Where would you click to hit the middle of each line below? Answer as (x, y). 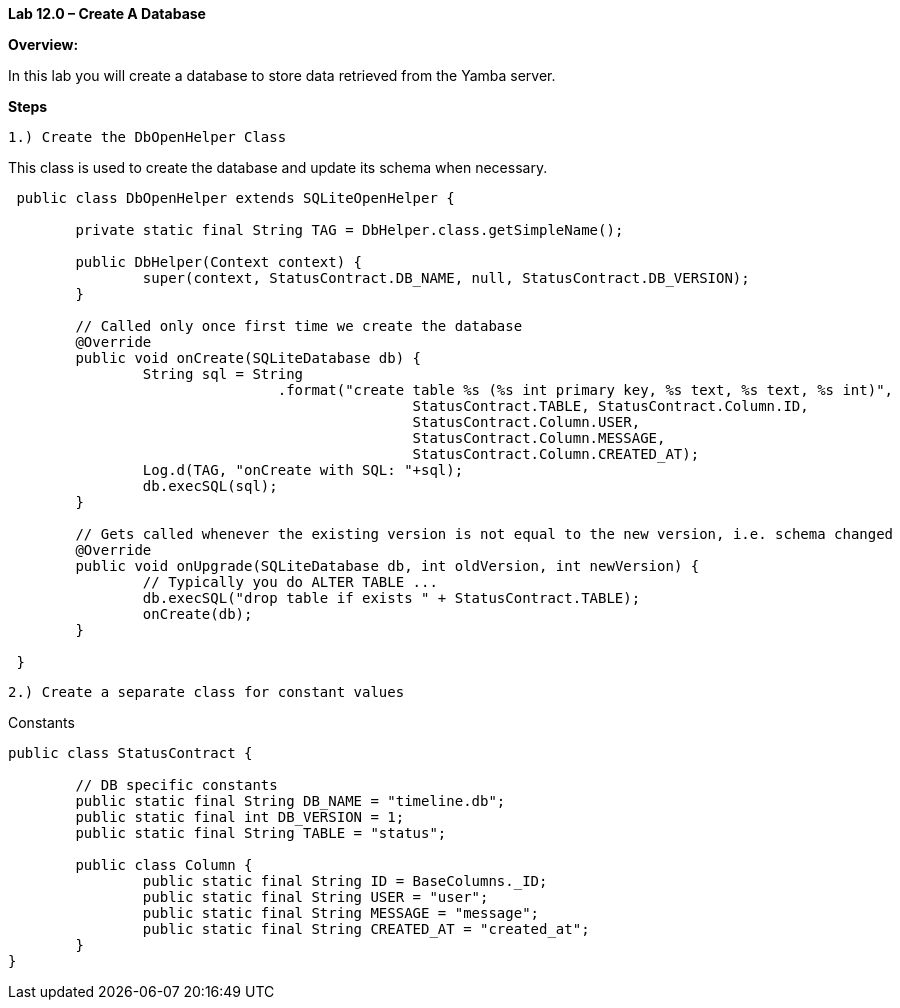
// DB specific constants (176, 785)
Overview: (43, 44)
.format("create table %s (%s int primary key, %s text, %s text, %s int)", (585, 390)
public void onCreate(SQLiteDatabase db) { (248, 358)
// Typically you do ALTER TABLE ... (290, 582)
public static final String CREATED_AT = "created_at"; (366, 929)
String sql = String (223, 374)
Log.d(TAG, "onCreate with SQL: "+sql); (303, 470)
